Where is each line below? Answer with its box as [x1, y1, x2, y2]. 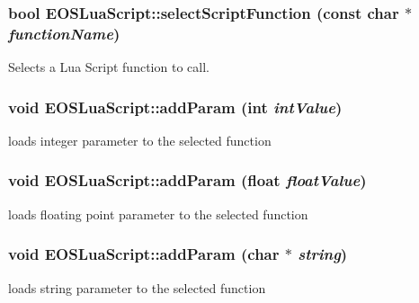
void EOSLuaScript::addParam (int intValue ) [8, 95, 343, 118]
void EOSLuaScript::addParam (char [8, 243, 280, 265]
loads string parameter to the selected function [8, 278, 266, 297]
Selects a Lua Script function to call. [8, 58, 209, 76]
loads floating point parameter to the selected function [8, 204, 308, 223]
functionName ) [8, 22, 120, 44]
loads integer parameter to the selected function [8, 130, 272, 149]
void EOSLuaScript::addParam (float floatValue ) [8, 169, 367, 192]
